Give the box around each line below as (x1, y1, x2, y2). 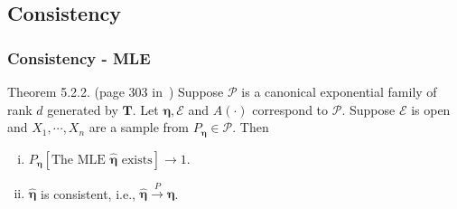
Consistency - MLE (7, 46, 151, 69)
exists (121, 153, 153, 166)
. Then (232, 118, 269, 137)
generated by (47, 100, 118, 119)
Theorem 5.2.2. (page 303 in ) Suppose (7, 82, 224, 100)
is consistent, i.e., (41, 184, 135, 203)
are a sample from (89, 118, 189, 137)
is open (411, 100, 451, 119)
